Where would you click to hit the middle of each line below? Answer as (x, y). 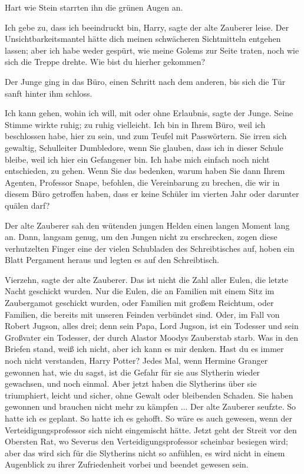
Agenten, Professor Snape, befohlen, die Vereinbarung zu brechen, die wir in (142, 182)
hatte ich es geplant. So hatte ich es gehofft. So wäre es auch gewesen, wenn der (148, 418)
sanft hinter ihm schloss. (49, 93)
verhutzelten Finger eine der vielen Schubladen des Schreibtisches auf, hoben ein (150, 248)
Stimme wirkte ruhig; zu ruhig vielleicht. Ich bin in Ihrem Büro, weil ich (135, 124)
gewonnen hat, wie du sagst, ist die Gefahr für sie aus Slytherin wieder (133, 372)
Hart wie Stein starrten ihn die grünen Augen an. (94, 7)
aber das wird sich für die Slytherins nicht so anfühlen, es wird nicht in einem (145, 452)
